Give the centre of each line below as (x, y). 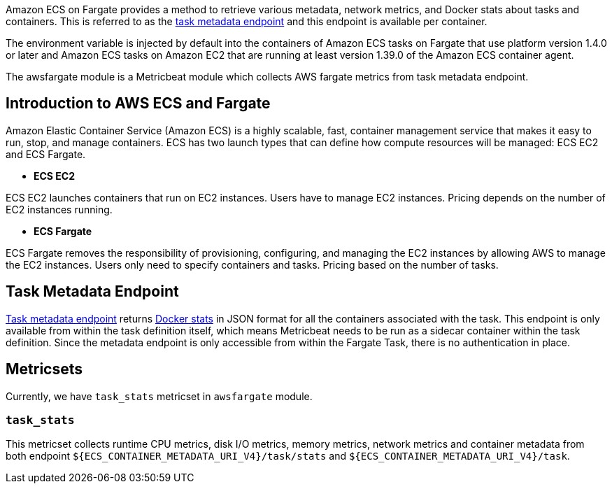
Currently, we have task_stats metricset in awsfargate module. (159, 396)
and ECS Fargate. (46, 154)
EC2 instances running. (59, 209)
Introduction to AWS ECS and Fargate (138, 104)
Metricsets (44, 369)
